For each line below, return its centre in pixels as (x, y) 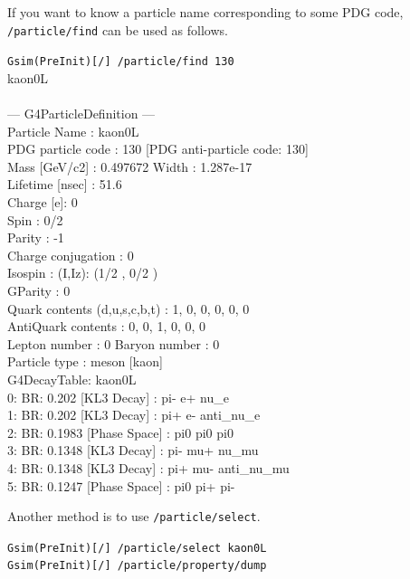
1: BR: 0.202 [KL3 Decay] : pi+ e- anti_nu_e (134, 415)
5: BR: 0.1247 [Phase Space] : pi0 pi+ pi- (121, 485)
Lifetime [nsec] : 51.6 (65, 184)
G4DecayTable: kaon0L (72, 379)
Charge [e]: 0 (43, 202)
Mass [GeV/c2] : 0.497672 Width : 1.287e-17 (130, 166)
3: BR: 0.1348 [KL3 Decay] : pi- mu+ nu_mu (133, 450)
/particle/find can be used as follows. (118, 29)
